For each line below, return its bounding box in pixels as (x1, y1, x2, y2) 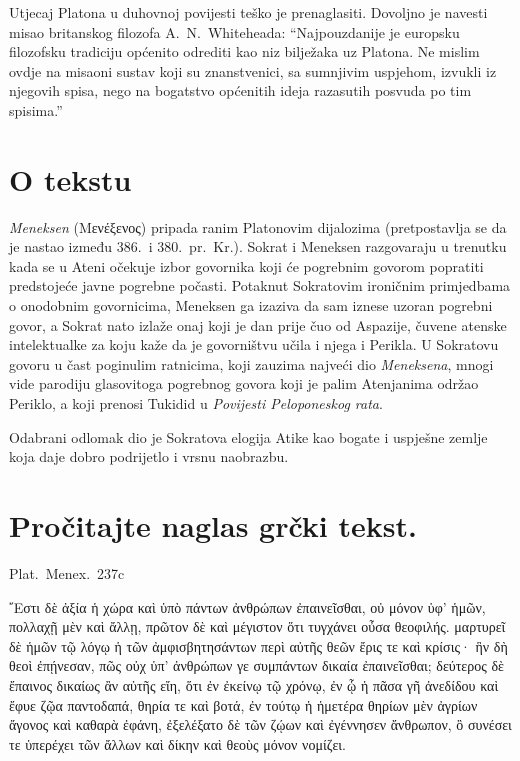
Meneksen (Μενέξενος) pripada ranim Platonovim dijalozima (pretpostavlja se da (9, 216, 507, 237)
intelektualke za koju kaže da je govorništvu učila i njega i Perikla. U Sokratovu (9, 334, 499, 355)
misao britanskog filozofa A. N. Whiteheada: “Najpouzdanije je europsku (9, 21, 460, 42)
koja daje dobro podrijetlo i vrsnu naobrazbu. (9, 446, 289, 467)
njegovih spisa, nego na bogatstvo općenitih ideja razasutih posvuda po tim (9, 80, 472, 101)
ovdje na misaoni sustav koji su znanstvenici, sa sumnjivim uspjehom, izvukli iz (9, 60, 497, 81)
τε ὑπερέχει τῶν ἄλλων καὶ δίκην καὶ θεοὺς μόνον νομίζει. (9, 733, 346, 754)
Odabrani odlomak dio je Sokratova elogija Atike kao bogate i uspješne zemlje (9, 426, 488, 447)
